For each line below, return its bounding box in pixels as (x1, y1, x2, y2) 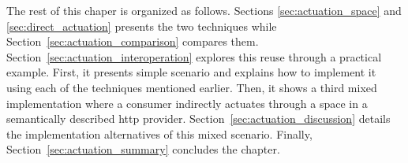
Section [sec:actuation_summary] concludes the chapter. (6, 141, 280, 157)
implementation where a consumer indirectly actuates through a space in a (6, 94, 368, 111)
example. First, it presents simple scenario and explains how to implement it (6, 64, 376, 80)
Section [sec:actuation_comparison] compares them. (6, 33, 259, 50)
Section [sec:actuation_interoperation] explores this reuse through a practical (6, 48, 382, 65)
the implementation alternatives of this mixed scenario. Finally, (6, 125, 313, 142)
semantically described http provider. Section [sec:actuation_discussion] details (6, 110, 391, 127)
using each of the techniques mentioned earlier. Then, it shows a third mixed (6, 79, 377, 95)
